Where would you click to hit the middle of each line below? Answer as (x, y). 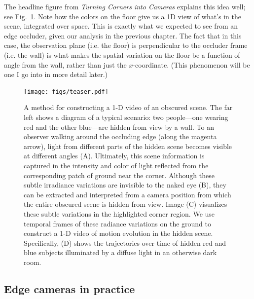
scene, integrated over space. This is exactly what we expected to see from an (121, 26)
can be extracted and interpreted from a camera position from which (127, 194)
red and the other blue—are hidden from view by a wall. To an (119, 127)
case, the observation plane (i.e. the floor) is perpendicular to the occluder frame (126, 45)
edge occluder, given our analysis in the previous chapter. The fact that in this (123, 35)
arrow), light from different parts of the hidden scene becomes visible (128, 146)
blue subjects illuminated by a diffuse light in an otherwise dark (120, 252)
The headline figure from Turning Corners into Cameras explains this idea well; (125, 6)
